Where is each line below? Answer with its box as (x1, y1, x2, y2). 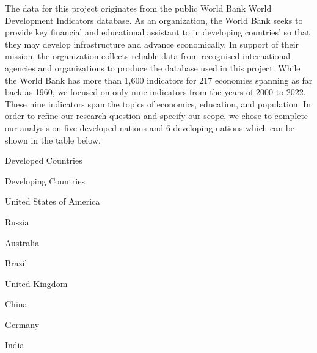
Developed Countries (5, 154, 82, 167)
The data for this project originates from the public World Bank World (5, 2, 272, 14)
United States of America (5, 195, 100, 208)
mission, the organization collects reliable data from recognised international (5, 49, 291, 62)
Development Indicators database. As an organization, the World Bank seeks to (5, 13, 303, 26)
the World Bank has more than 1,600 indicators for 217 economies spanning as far (5, 73, 313, 86)
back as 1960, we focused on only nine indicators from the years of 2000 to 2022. (5, 86, 306, 98)
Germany (5, 318, 40, 330)
